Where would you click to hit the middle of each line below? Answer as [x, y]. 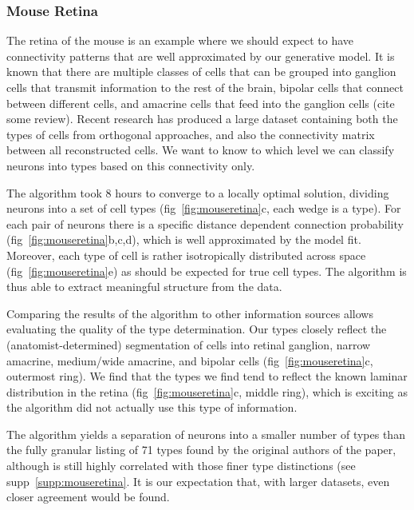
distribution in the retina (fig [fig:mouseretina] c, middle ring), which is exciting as [207, 391]
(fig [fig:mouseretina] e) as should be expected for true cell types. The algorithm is [207, 271]
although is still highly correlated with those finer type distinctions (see [181, 466]
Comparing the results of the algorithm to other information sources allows [190, 313]
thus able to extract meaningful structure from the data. [144, 287]
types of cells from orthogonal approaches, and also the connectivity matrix [191, 134]
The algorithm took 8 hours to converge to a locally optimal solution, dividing [198, 192]
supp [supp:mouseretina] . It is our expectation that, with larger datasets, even [198, 481]
